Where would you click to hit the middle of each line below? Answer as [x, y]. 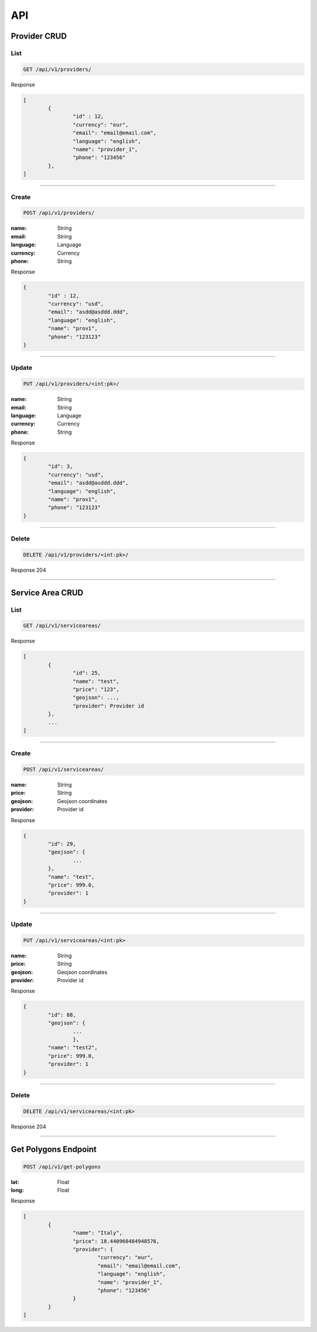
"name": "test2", [73, 1048]
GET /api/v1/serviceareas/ [62, 626]
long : [17, 1190]
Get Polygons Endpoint [54, 1149]
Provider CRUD [39, 36]
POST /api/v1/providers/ [59, 213]
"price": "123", [96, 689]
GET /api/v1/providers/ [58, 69]
